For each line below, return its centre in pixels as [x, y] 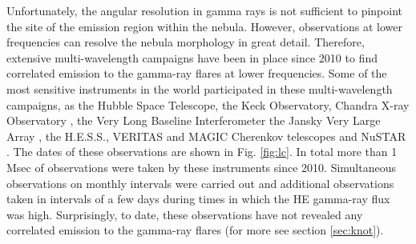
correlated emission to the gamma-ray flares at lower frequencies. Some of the [197, 73]
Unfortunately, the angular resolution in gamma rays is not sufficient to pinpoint [205, 10]
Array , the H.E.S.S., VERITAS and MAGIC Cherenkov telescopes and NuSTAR [206, 136]
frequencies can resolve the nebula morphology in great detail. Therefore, [186, 42]
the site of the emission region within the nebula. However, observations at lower [205, 26]
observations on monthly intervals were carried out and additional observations [200, 183]
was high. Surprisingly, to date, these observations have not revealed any [185, 214]
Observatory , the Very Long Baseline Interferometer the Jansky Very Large [194, 120]
